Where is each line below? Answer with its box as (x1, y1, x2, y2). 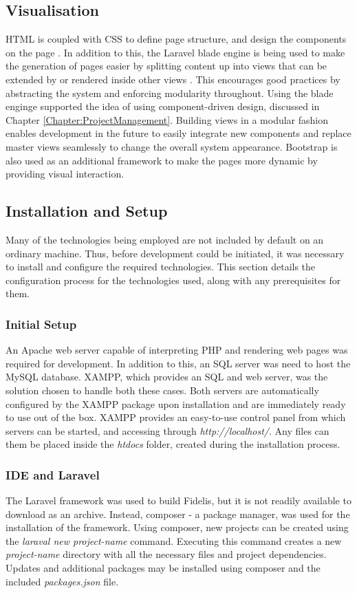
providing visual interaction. (6, 166, 125, 181)
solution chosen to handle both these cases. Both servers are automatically (6, 382, 319, 397)
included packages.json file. (6, 574, 119, 588)
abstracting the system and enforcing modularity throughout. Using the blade (6, 85, 334, 100)
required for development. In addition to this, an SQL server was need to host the (6, 356, 351, 370)
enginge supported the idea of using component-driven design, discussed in (6, 99, 320, 114)
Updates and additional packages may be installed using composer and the (6, 561, 321, 575)
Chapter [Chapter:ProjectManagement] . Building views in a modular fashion (6, 112, 329, 127)
